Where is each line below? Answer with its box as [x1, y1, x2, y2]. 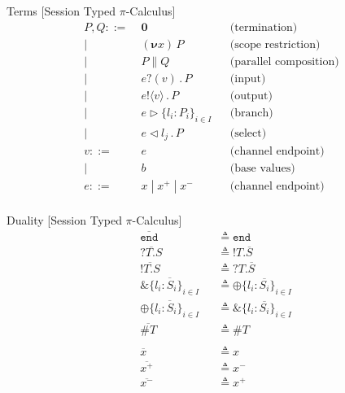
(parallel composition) [229, 55, 339, 68]
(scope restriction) [229, 38, 321, 50]
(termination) [229, 21, 298, 33]
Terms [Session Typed [7, 2, 116, 19]
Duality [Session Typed [7, 212, 122, 229]
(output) [229, 90, 273, 102]
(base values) [229, 163, 295, 175]
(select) [229, 127, 267, 139]
